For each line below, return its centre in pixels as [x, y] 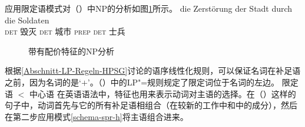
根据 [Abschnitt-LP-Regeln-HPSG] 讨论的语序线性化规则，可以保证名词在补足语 [153, 71]
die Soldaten [27, 20]
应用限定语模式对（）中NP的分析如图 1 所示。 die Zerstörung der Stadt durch [149, 8]
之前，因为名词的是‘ [43, 82]
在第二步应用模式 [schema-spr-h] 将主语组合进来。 [97, 116]
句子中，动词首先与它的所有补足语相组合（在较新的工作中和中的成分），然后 [151, 105]
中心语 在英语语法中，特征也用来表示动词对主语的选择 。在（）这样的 [163, 93]
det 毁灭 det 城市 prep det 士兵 [65, 31]
